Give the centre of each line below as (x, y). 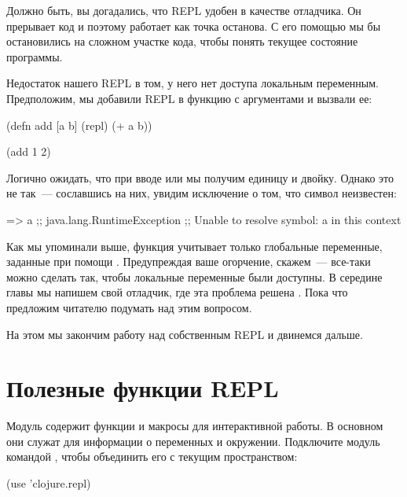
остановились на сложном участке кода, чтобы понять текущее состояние (182, 41)
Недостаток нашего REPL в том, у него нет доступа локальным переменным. (192, 83)
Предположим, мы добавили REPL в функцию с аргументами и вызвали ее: (189, 98)
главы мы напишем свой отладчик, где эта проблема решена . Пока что (177, 292)
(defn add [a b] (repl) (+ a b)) (79, 125)
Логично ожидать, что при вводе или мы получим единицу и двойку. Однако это (200, 177)
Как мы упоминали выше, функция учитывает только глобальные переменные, (194, 246)
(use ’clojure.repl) (49, 483)
